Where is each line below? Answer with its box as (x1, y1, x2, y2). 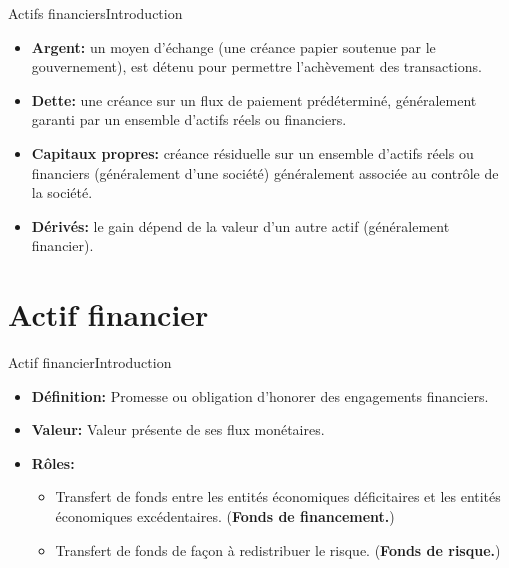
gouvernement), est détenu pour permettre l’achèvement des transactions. (31, 56, 482, 77)
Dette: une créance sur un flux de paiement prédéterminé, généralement (31, 89, 477, 110)
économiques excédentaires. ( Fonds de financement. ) (55, 506, 395, 527)
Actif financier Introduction (8, 352, 172, 373)
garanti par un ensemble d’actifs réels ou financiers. (31, 109, 347, 130)
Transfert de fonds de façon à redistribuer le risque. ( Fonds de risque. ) (55, 539, 501, 560)
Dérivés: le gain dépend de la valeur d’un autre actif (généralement (31, 215, 450, 236)
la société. (31, 182, 93, 203)
